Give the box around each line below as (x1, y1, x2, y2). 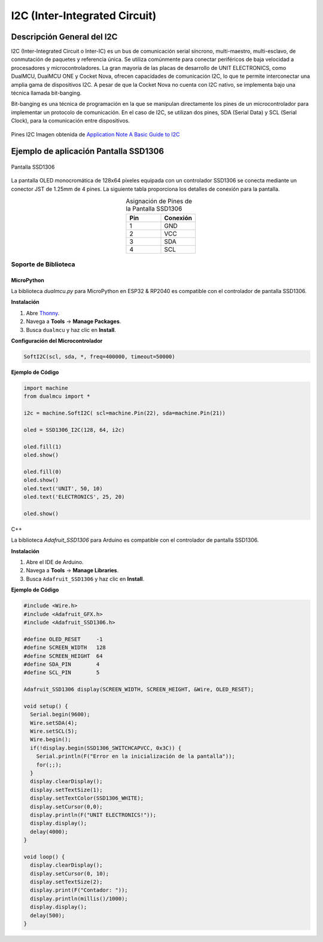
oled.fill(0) (23, 468, 62, 475)
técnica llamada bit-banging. (11, 90, 82, 97)
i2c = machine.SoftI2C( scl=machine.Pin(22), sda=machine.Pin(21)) (23, 410, 226, 417)
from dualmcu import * (23, 393, 90, 400)
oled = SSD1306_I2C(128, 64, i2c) (23, 426, 125, 433)
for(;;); (36, 761, 62, 768)
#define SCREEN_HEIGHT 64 (23, 653, 103, 659)
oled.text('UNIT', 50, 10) (23, 485, 103, 492)
